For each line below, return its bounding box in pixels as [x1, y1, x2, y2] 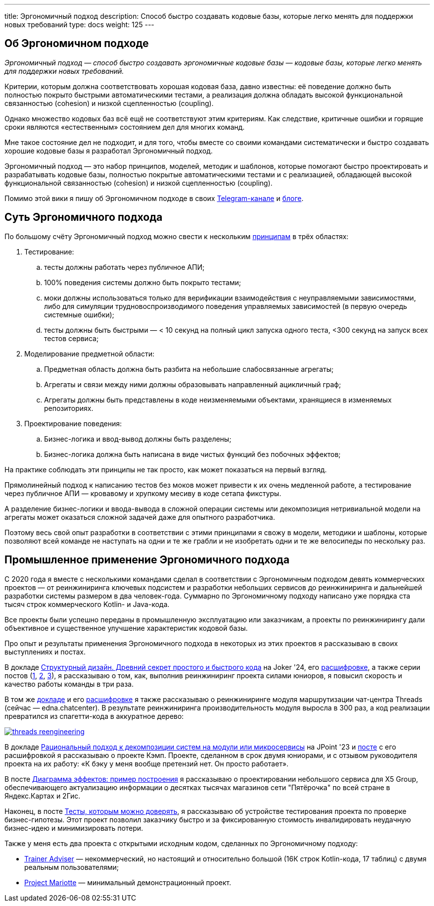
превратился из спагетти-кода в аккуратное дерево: [4, 711, 184, 720]
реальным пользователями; [24, 862, 119, 871]
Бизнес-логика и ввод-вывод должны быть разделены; [44, 434, 232, 443]
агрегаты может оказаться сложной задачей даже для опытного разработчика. [4, 512, 275, 521]
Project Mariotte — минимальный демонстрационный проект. [24, 878, 231, 887]
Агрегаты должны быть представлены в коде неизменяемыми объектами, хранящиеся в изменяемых [44, 395, 392, 404]
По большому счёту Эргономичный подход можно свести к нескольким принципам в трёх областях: [4, 232, 349, 241]
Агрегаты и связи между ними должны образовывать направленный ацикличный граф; [44, 380, 341, 389]
